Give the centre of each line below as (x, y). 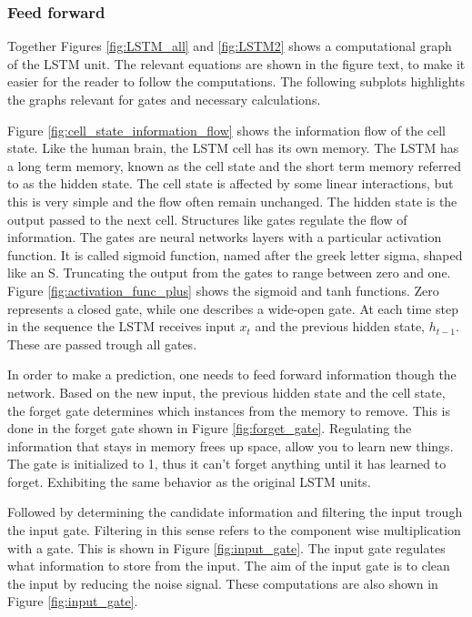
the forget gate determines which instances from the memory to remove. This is (229, 410)
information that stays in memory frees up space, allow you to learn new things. (231, 445)
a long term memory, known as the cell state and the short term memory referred (235, 165)
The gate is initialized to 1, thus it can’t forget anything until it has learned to (227, 464)
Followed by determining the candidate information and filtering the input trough (235, 512)
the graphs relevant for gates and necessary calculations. (164, 99)
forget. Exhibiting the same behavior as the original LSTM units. (189, 481)
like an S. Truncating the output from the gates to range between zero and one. (229, 273)
